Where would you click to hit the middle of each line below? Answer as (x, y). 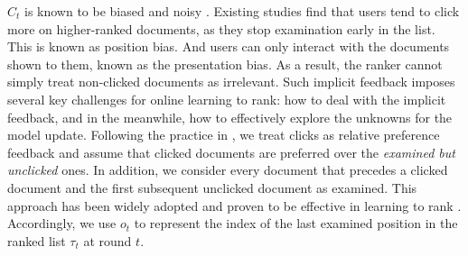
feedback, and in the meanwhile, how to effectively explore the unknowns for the (230, 117)
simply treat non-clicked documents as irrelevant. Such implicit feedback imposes (231, 82)
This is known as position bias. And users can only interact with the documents (229, 46)
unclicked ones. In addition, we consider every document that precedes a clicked (228, 170)
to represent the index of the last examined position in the (296, 223)
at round (108, 240)
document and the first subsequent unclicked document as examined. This (212, 187)
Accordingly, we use (62, 223)
